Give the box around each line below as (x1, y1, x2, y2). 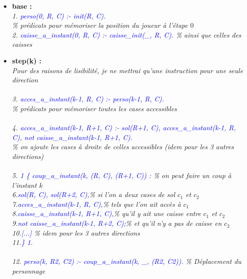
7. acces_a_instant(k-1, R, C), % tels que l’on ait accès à (12, 199, 181, 209)
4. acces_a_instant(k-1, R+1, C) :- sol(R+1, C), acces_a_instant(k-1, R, (12, 122, 236, 133)
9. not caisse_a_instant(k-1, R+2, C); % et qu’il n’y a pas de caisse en (12, 218, 222, 228)
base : (12, 1, 32, 11)
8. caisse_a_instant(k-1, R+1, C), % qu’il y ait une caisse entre (12, 208, 201, 219)
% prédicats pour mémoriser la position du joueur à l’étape (12, 20, 188, 30)
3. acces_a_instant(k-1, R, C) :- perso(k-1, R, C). (12, 94, 164, 104)
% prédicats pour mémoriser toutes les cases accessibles (12, 103, 177, 113)
